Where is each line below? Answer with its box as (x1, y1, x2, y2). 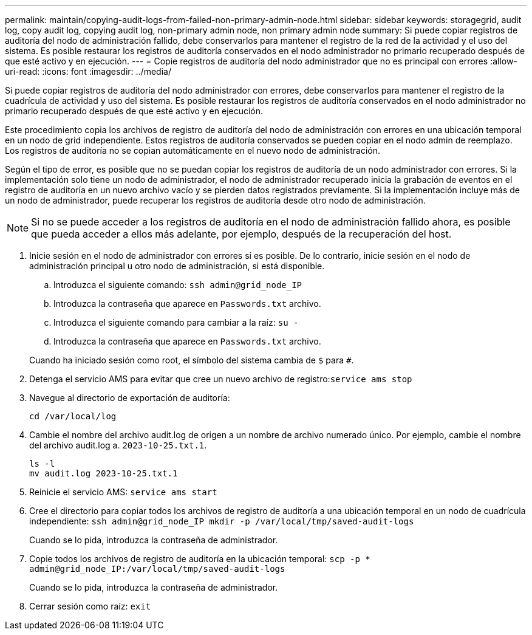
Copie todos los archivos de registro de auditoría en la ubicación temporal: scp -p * (29, 554, 370, 564)
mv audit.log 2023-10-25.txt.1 (29, 469, 178, 478)
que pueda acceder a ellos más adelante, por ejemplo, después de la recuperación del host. (31, 228, 452, 240)
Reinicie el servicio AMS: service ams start (29, 487, 217, 497)
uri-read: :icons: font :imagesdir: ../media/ (5, 66, 171, 77)
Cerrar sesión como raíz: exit (29, 601, 151, 611)
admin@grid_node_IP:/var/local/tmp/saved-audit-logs (29, 564, 285, 574)
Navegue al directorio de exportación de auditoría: (29, 393, 230, 403)
